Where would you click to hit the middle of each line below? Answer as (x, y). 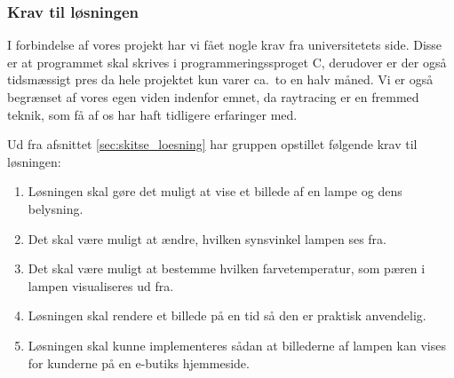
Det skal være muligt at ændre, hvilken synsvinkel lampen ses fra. (207, 238)
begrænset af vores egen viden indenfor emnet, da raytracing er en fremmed (213, 97)
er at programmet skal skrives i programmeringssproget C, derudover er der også (227, 62)
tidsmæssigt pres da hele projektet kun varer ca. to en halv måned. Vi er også (220, 79)
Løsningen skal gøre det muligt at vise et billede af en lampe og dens (215, 191)
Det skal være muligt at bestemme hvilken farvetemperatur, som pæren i (227, 268)
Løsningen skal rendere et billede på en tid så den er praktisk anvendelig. (227, 315)
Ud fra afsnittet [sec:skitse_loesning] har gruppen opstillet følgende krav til (212, 144)
